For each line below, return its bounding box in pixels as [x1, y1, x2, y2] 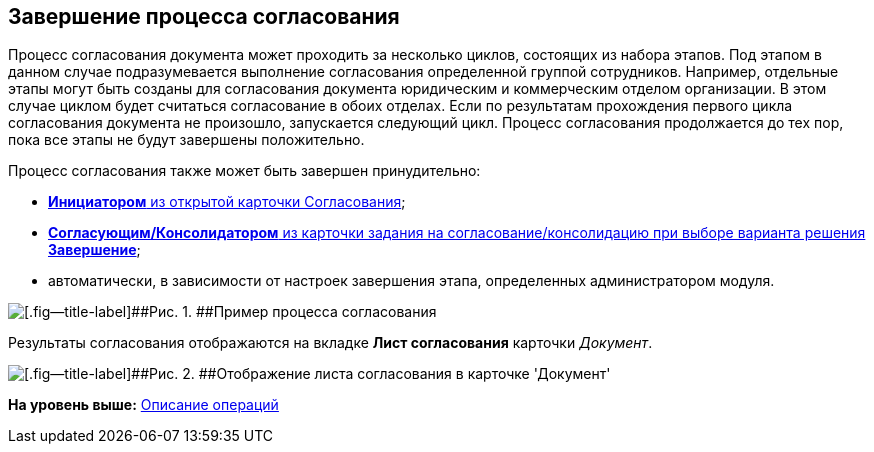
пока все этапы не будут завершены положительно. [8, 131, 365, 149]
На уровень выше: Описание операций [8, 396, 279, 414]
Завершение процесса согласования [8, 4, 400, 29]
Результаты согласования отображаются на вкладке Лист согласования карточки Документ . [8, 334, 653, 352]
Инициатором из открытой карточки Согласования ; [48, 193, 406, 211]
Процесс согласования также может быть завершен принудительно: [8, 162, 481, 180]
